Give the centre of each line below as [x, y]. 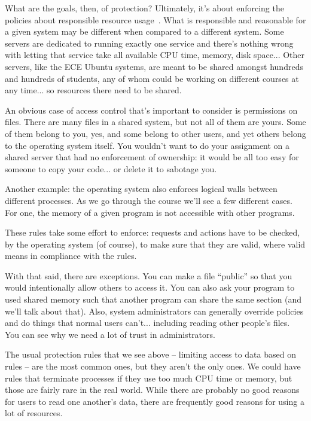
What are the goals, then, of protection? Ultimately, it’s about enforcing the [144, 8]
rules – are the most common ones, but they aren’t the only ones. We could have [153, 366]
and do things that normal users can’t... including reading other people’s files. [147, 323]
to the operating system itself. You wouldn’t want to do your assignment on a [147, 145]
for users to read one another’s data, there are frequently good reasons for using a [155, 401]
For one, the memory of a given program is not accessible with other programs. [150, 212]
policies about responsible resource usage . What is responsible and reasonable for [155, 19]
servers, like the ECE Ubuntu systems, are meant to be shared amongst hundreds [154, 66]
